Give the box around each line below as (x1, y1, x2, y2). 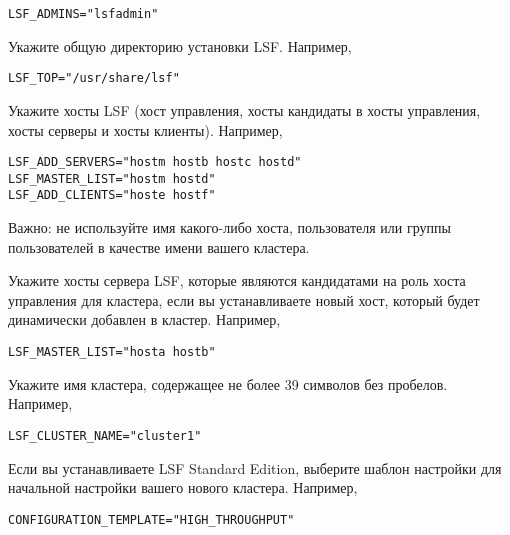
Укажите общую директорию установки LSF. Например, (8, 35, 352, 56)
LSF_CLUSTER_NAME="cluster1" (8, 428, 202, 443)
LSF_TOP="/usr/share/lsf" (8, 71, 180, 86)
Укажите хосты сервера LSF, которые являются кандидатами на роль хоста (8, 270, 466, 291)
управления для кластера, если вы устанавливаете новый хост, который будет (8, 289, 480, 310)
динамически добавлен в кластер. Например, (8, 309, 281, 330)
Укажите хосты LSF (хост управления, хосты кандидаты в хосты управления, (8, 99, 481, 120)
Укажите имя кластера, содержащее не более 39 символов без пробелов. (8, 373, 448, 394)
